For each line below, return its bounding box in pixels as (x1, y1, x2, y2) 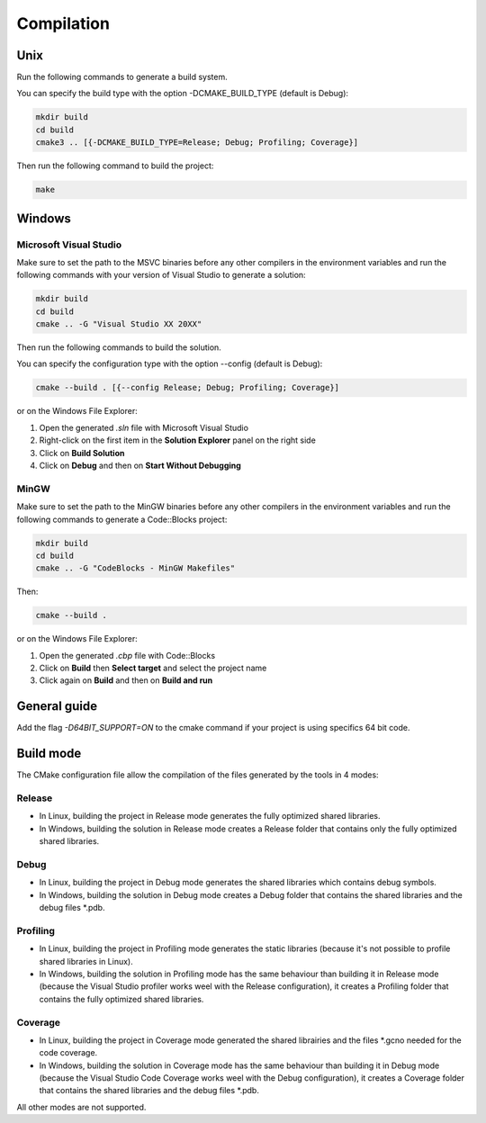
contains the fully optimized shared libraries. (39, 993, 204, 1004)
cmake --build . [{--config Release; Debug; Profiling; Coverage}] (35, 382, 340, 393)
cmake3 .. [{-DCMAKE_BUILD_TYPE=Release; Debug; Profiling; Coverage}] (35, 138, 359, 148)
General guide (16, 698, 98, 714)
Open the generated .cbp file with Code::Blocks (39, 650, 216, 660)
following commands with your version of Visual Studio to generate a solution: (16, 270, 306, 281)
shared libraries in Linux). (39, 956, 134, 966)
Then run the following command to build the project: (16, 160, 214, 171)
